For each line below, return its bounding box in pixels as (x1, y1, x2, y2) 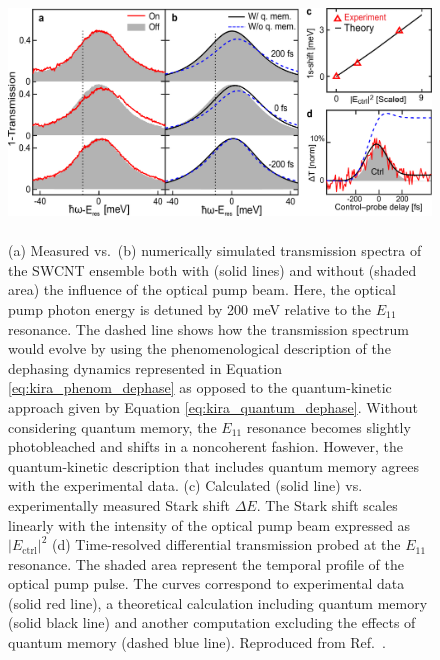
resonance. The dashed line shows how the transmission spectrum (8, 318, 409, 339)
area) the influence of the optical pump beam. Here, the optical (8, 279, 396, 300)
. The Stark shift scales (256, 494, 398, 515)
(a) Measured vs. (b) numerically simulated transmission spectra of (8, 240, 422, 261)
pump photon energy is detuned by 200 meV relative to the (8, 298, 371, 319)
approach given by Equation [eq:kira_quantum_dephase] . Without (8, 396, 418, 417)
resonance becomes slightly (246, 416, 411, 437)
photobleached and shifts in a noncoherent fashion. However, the (8, 436, 404, 457)
